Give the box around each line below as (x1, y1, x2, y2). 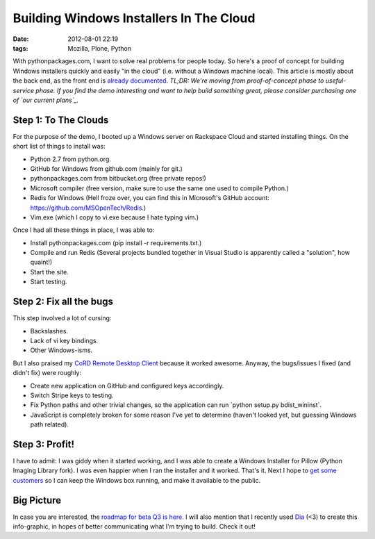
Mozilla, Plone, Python (67, 44, 132, 52)
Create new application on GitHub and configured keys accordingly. (30, 381, 224, 390)
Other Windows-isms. (30, 346, 93, 354)
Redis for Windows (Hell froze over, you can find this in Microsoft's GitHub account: (30, 194, 270, 202)
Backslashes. (30, 326, 69, 335)
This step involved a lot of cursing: (12, 314, 112, 322)
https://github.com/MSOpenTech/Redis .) (30, 204, 147, 212)
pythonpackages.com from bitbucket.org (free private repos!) (30, 174, 206, 183)
